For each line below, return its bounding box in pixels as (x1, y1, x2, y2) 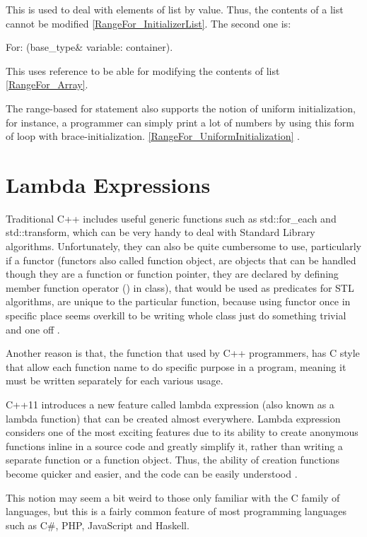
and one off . (6, 321, 60, 336)
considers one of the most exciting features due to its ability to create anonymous (6, 425, 359, 439)
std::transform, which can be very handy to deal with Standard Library (6, 225, 315, 240)
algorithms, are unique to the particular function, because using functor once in (6, 294, 351, 309)
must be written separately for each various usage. (6, 373, 223, 388)
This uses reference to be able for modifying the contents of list (6, 63, 280, 78)
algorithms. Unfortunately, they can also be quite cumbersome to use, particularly (6, 239, 361, 254)
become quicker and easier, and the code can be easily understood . (6, 466, 298, 480)
